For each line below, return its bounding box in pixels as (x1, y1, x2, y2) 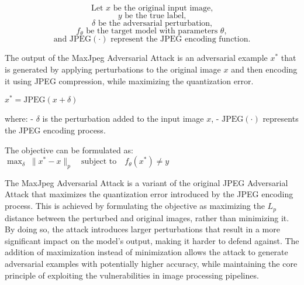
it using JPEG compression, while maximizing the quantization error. (5, 74, 254, 87)
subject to (81, 157, 117, 166)
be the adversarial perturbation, (98, 19, 212, 28)
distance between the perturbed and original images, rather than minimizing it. (5, 211, 289, 224)
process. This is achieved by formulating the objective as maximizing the (5, 200, 265, 212)
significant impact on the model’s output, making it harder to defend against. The (5, 234, 299, 246)
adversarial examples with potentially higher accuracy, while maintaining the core (5, 257, 298, 269)
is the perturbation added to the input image (42, 112, 204, 125)
